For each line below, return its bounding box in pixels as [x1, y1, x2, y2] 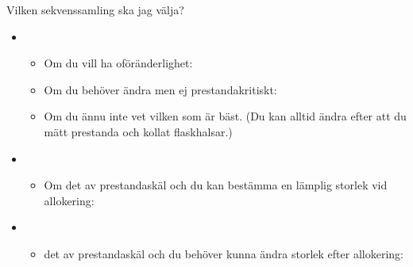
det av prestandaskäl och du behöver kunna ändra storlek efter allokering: [44, 245, 403, 261]
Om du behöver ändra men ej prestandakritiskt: [44, 81, 277, 97]
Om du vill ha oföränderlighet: [44, 55, 193, 71]
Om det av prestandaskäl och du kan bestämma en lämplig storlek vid [44, 177, 388, 193]
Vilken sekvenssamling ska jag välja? [6, 2, 184, 17]
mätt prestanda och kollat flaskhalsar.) [44, 123, 233, 139]
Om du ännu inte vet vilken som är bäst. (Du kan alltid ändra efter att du [44, 108, 407, 124]
